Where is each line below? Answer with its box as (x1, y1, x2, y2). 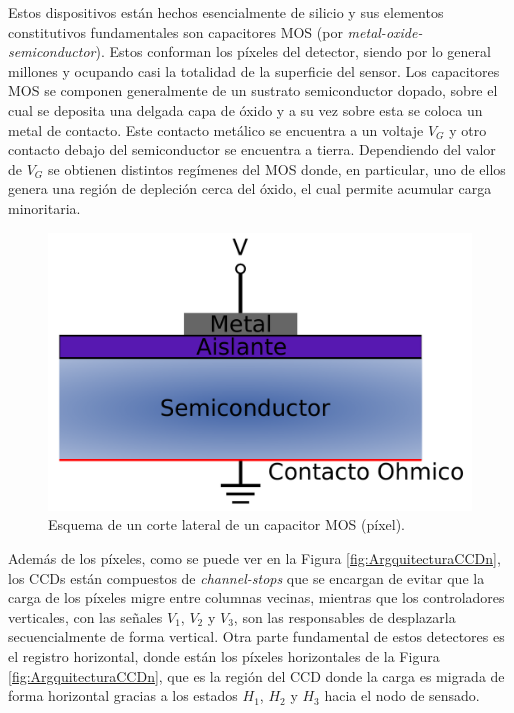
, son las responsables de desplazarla (233, 606, 456, 627)
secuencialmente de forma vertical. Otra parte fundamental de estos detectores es (8, 626, 505, 647)
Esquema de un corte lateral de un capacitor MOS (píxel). (48, 514, 406, 535)
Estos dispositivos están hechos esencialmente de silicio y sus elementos (8, 2, 444, 22)
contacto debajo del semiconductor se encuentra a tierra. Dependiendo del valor (8, 139, 496, 160)
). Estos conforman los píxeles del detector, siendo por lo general (95, 41, 491, 62)
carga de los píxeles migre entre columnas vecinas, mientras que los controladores (8, 587, 505, 608)
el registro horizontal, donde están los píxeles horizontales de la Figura (8, 645, 440, 666)
